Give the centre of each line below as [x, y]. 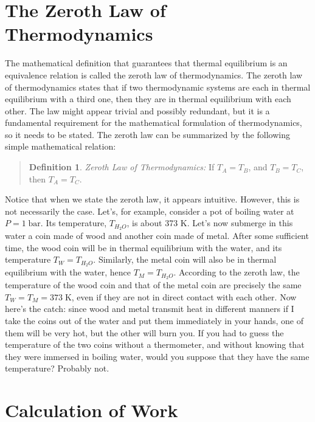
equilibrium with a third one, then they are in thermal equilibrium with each [148, 99]
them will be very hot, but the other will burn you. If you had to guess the [144, 332]
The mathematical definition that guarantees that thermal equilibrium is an [146, 63]
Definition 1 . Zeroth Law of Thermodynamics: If [122, 167]
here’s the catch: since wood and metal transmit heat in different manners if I [150, 309]
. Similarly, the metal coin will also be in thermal [185, 259]
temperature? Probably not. [57, 368]
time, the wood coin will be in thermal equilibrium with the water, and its [144, 247]
